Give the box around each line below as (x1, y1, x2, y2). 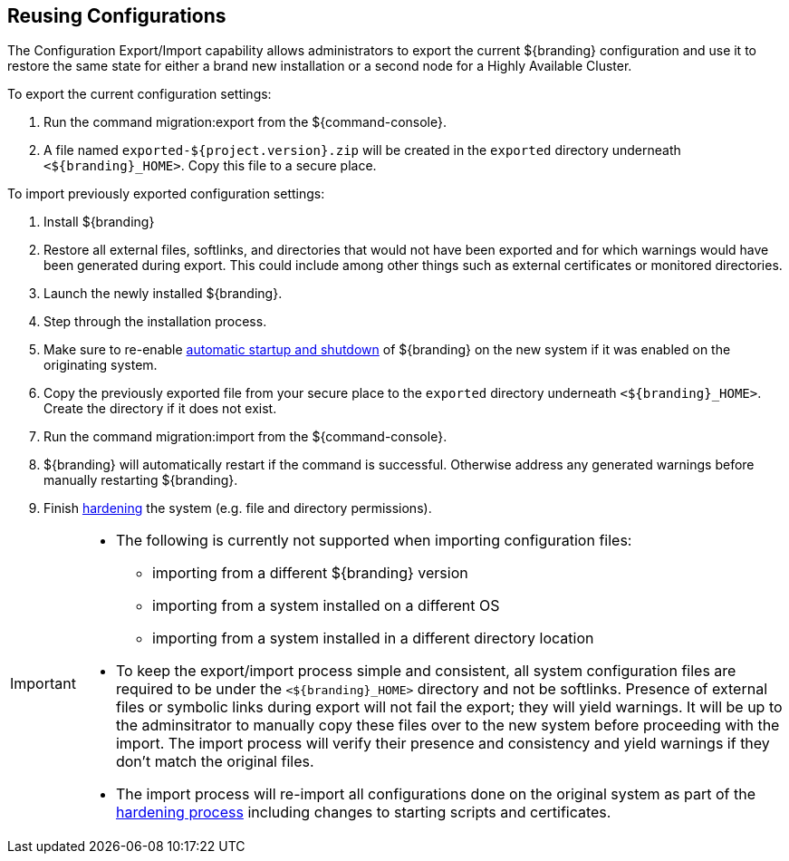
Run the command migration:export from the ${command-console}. (43, 114, 447, 131)
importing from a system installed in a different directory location (151, 629, 594, 648)
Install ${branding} (43, 214, 155, 230)
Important (10, 674, 76, 693)
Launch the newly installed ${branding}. (43, 285, 283, 302)
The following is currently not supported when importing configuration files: (115, 531, 632, 550)
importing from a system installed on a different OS (151, 596, 500, 615)
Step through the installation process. (43, 314, 267, 330)
